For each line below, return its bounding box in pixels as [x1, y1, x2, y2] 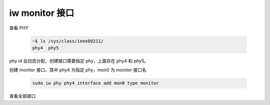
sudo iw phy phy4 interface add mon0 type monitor [32, 80, 159, 86]
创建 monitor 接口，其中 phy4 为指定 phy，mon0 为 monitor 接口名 [9, 67, 147, 73]
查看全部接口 [9, 93, 36, 99]
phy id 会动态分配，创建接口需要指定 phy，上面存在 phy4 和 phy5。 [9, 58, 148, 64]
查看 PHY [9, 25, 28, 31]
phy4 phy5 [32, 45, 59, 51]
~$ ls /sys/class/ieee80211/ [32, 38, 104, 44]
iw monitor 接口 [9, 7, 74, 18]
